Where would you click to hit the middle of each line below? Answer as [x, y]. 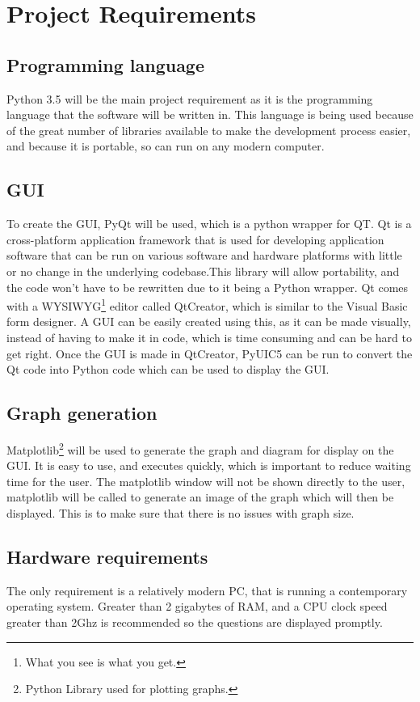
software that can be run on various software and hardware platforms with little [204, 255]
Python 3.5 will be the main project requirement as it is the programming [190, 98]
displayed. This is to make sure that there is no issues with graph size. [181, 512]
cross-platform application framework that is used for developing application [195, 239]
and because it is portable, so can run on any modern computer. [166, 146]
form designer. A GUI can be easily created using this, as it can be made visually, [209, 321]
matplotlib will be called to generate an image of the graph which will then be [200, 497]
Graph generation [82, 413]
